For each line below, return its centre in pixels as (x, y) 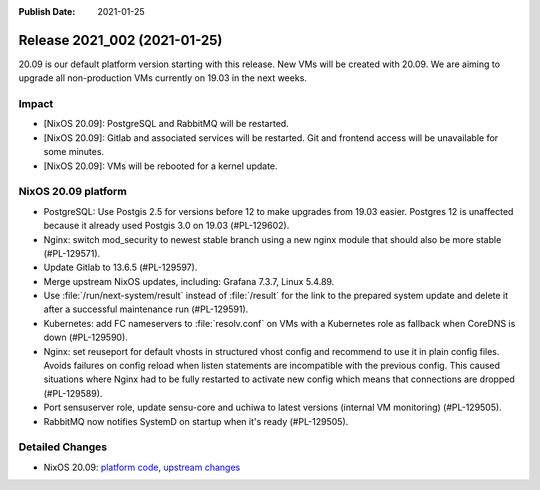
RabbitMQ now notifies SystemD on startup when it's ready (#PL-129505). (196, 421)
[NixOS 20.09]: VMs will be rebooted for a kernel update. (161, 166)
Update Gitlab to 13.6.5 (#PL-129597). (120, 267)
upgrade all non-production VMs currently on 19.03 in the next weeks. (162, 78)
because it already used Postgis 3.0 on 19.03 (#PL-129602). (166, 226)
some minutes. (74, 152)
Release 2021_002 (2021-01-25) (120, 40)
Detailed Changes (63, 447)
